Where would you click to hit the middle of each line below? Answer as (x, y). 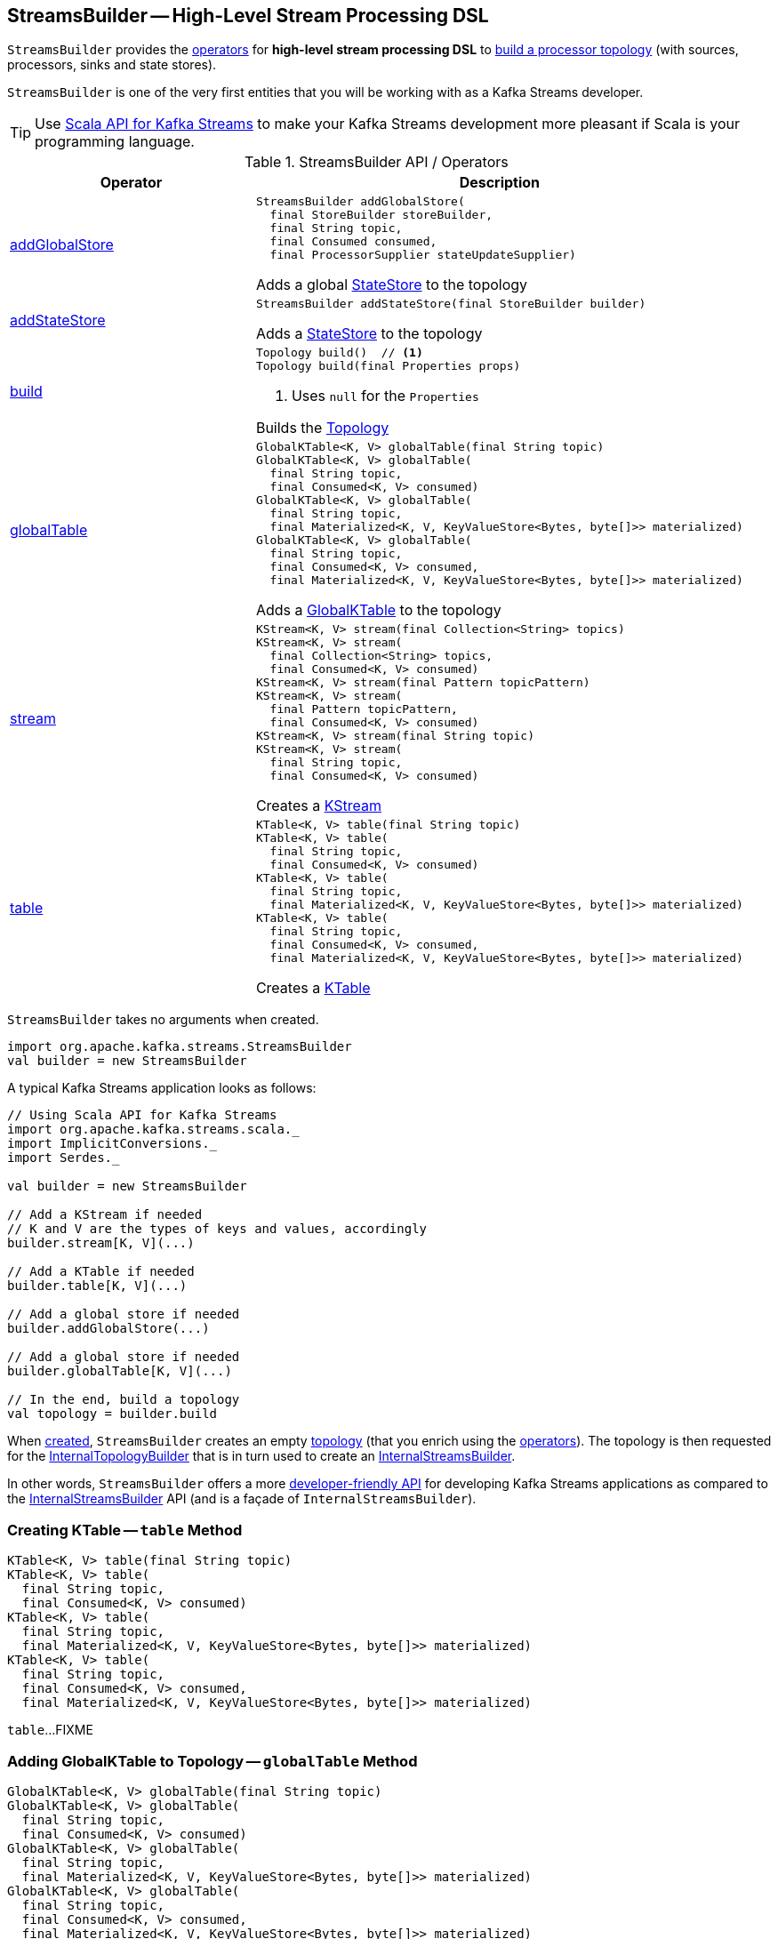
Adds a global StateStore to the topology (392, 285)
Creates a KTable (313, 988)
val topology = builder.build (112, 1414)
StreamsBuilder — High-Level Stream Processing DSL (248, 16)
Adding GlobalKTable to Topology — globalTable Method (213, 1761)
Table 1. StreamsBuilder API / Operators (377, 162)
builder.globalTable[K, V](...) (120, 1371)
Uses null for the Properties (385, 396)
